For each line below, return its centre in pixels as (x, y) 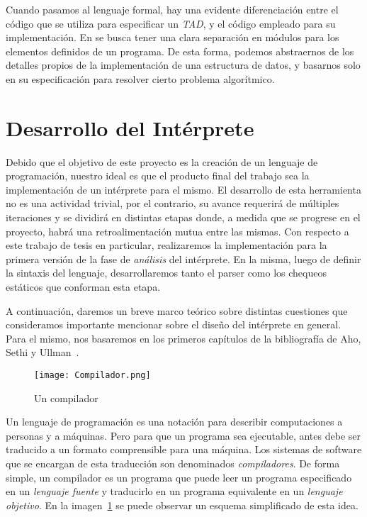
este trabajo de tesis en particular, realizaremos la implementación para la (166, 245)
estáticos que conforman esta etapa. (83, 287)
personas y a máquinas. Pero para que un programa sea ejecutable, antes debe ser (183, 435)
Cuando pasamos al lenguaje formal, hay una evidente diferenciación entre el (172, 9)
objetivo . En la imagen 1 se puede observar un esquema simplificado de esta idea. (182, 505)
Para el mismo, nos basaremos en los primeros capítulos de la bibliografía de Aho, (183, 338)
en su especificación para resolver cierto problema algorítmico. (140, 78)
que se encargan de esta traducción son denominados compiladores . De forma (173, 463)
